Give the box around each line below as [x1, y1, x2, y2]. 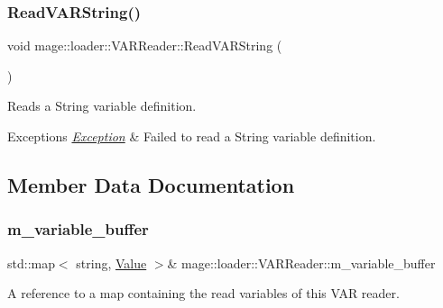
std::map [7, 253, 55, 272]
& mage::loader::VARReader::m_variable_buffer [167, 253, 436, 272]
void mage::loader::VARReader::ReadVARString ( [7, 36, 282, 55]
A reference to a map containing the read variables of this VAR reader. [7, 284, 400, 303]
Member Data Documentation [7, 170, 295, 198]
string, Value [76, 253, 147, 272]
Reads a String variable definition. [7, 96, 197, 115]
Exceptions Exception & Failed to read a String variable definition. [7, 127, 376, 145]
